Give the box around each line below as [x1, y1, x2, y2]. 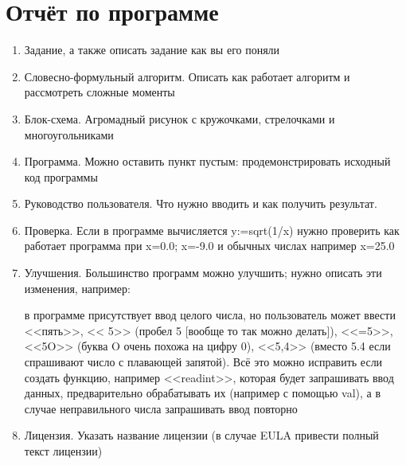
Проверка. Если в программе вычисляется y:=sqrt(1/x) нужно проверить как [24, 221, 400, 238]
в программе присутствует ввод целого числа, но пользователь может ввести [24, 307, 396, 323]
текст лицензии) [24, 443, 103, 459]
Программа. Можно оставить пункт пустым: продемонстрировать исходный [24, 153, 391, 170]
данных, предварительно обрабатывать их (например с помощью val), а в [24, 385, 381, 401]
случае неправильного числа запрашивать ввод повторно [24, 400, 298, 416]
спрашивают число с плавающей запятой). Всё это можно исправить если [24, 354, 383, 370]
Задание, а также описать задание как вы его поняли [24, 41, 280, 58]
